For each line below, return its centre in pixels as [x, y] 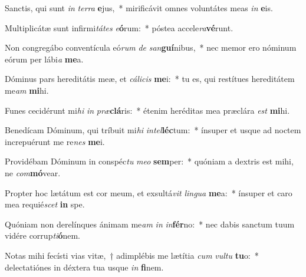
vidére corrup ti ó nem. [42, 235]
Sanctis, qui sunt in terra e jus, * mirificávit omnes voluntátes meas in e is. [139, 8]
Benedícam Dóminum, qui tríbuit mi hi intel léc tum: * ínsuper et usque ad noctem [153, 130]
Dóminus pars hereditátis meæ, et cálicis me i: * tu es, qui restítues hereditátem [150, 79]
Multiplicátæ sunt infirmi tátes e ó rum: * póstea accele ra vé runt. [119, 27]
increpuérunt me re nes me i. [55, 141]
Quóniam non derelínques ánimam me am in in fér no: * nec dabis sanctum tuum [150, 224]
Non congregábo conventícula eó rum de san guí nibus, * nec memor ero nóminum [151, 47]
